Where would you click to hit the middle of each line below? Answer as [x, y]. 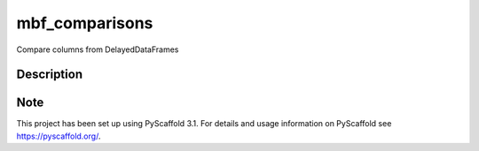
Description [50, 75]
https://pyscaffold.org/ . [59, 136]
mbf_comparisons [85, 23]
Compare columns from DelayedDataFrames [98, 49]
